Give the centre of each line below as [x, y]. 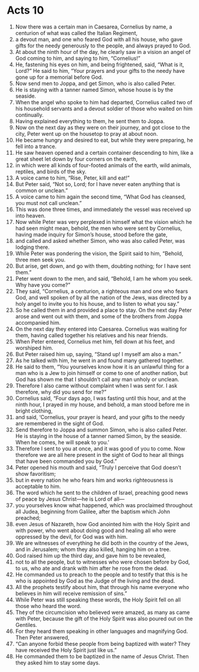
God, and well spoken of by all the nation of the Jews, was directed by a [103, 297]
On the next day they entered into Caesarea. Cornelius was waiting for [101, 329]
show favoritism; [36, 473]
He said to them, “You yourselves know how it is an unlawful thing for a [102, 367]
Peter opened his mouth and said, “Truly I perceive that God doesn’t [98, 467]
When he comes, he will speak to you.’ [62, 442]
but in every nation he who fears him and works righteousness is [94, 480]
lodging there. [32, 247]
